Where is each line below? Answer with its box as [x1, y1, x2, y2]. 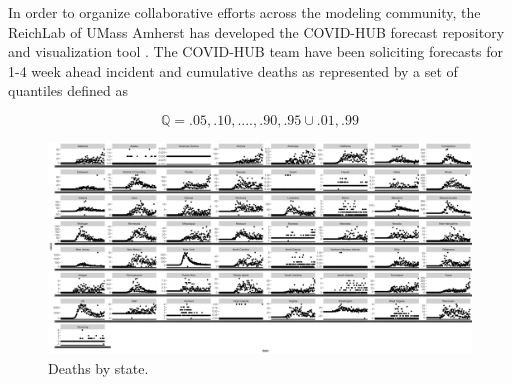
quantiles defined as [8, 80, 128, 101]
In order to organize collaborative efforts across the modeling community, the [8, 2, 481, 22]
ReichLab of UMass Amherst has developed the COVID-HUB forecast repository [8, 21, 505, 42]
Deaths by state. [48, 357, 149, 378]
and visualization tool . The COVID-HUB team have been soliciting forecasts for [8, 41, 504, 62]
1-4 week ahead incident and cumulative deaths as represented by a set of [8, 60, 458, 81]
